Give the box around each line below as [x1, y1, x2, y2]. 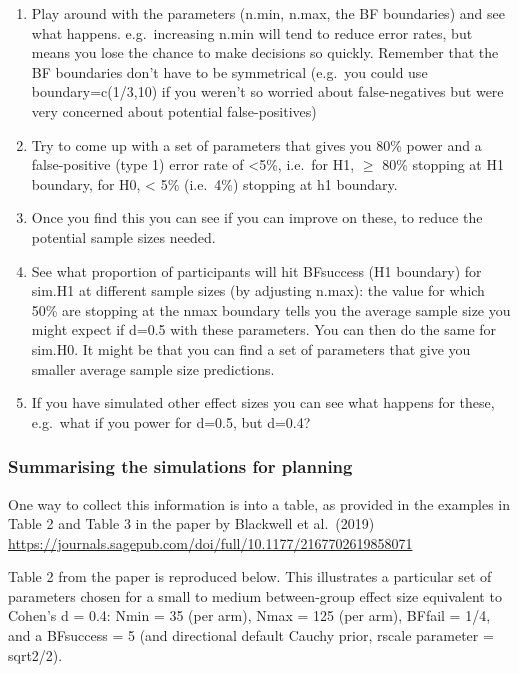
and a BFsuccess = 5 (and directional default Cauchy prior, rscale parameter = [8, 625, 494, 646]
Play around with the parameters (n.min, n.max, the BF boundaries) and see [31, 3, 505, 23]
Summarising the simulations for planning [8, 454, 353, 479]
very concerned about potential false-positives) [31, 100, 317, 121]
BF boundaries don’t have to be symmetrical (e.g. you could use [31, 61, 428, 82]
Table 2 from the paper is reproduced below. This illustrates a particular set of [8, 566, 492, 587]
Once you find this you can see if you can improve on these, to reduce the [31, 207, 483, 228]
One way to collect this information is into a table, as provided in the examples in [8, 493, 511, 514]
